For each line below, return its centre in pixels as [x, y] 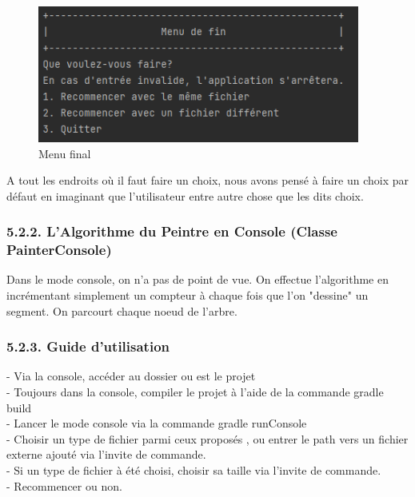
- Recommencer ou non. [64, 485]
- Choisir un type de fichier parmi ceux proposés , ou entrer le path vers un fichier [207, 438]
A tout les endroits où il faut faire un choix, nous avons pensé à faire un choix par [208, 180]
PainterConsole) [59, 250]
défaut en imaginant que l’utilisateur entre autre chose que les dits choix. [185, 195]
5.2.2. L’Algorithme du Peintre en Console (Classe [172, 231]
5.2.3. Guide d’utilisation [88, 346]
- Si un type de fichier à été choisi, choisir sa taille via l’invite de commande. [194, 470]
